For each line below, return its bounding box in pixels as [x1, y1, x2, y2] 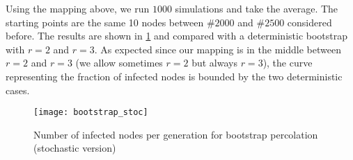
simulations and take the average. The [175, 1, 338, 15]
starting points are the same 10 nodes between [6, 15, 204, 29]
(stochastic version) [33, 141, 116, 155]
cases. [6, 82, 30, 97]
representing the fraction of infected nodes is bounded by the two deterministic [6, 69, 343, 83]
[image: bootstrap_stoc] [33, 107, 148, 118]
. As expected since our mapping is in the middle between [94, 42, 341, 56]
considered [287, 15, 332, 29]
